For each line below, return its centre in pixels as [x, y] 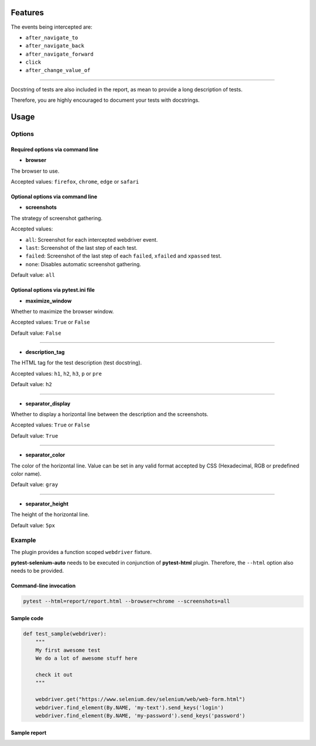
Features [27, 13]
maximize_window [49, 301]
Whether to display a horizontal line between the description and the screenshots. [110, 414]
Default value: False [36, 333]
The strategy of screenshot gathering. [56, 218]
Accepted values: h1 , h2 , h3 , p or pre [56, 373]
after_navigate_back [55, 46]
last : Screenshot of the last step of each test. [81, 247]
